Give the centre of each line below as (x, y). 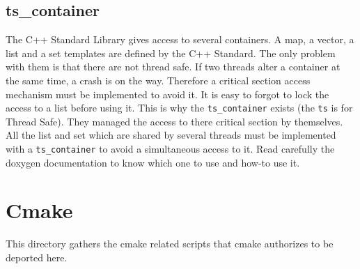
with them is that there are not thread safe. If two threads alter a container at (173, 67)
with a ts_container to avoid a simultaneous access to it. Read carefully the (170, 149)
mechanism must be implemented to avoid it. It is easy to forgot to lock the (167, 94)
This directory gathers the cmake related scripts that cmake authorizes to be (170, 244)
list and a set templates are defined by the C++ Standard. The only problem (171, 53)
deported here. (37, 257)
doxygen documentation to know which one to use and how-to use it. (153, 162)
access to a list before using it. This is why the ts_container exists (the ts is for (179, 108)
